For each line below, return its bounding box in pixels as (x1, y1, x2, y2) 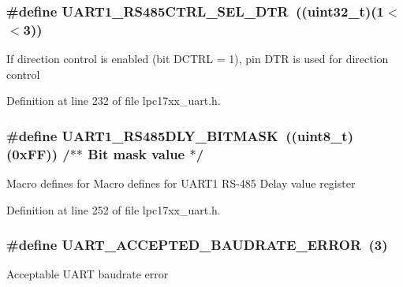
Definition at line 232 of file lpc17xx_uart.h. (6, 92, 221, 109)
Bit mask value (88, 143, 185, 163)
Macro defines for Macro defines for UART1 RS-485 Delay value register (6, 175, 356, 192)
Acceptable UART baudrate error (6, 266, 169, 282)
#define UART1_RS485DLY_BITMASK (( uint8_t (6, 125, 348, 145)
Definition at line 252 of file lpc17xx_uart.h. (6, 201, 221, 218)
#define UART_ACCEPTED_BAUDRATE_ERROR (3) (6, 235, 388, 255)
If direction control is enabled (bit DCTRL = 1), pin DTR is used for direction (6, 50, 389, 67)
